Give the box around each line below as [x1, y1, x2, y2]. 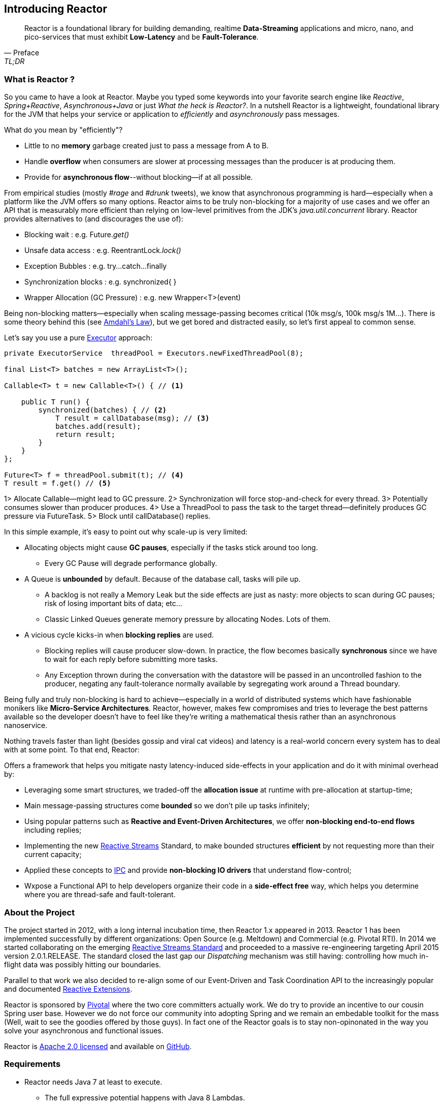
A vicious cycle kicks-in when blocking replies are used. [24, 630, 214, 640]
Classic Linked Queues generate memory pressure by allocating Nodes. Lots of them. [45, 615, 331, 624]
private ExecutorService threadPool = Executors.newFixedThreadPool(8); [4, 349, 304, 358]
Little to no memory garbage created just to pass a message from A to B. [24, 141, 269, 150]
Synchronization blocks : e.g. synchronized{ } [24, 277, 177, 287]
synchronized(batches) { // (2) [38, 406, 167, 415]
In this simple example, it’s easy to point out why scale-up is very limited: [4, 527, 248, 536]
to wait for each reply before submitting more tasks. [45, 655, 218, 664]
